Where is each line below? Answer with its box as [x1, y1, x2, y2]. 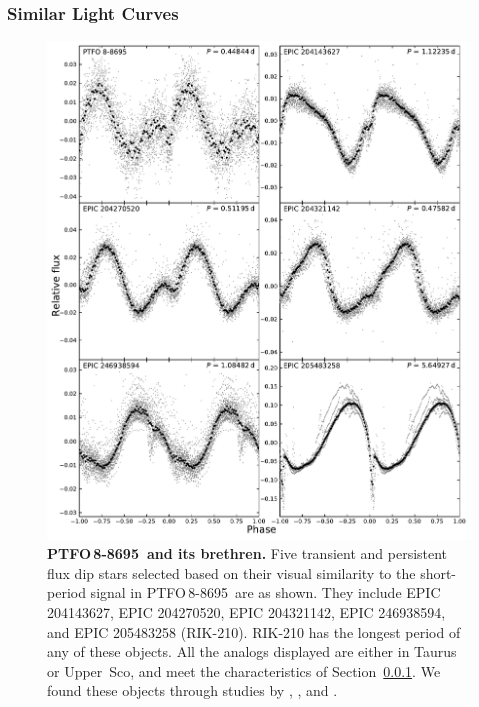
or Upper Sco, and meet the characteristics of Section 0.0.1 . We [47, 660, 441, 681]
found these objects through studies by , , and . [47, 680, 338, 701]
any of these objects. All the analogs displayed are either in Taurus [47, 641, 457, 662]
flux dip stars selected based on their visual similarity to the [47, 562, 416, 583]
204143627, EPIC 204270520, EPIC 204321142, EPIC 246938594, [47, 602, 446, 623]
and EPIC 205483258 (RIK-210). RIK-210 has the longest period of [47, 621, 461, 642]
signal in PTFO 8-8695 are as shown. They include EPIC [90, 582, 441, 603]
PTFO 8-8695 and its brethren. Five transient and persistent [47, 543, 448, 564]
